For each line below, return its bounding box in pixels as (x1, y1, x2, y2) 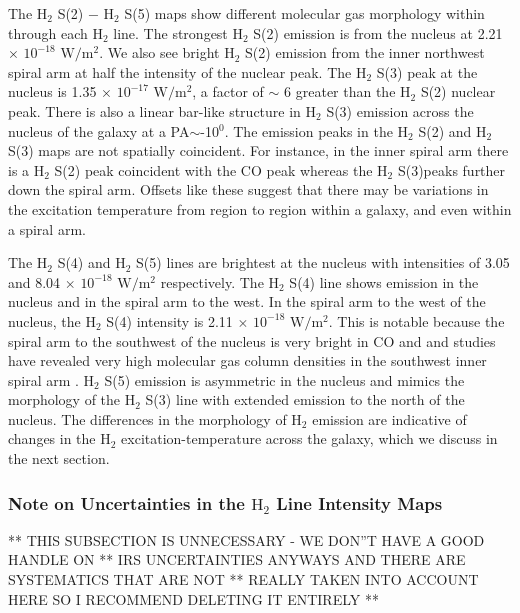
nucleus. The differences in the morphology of (8, 408, 287, 429)
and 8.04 (8, 271, 61, 292)
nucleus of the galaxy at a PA (8, 120, 190, 141)
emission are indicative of (312, 408, 467, 429)
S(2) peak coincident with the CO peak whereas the (54, 159, 373, 180)
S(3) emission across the (326, 100, 474, 121)
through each (8, 22, 88, 43)
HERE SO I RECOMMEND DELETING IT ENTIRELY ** (8, 588, 379, 609)
